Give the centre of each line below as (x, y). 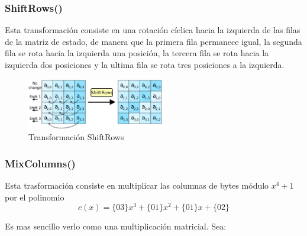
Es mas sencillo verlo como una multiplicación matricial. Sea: (116, 226)
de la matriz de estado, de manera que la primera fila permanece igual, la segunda (153, 41)
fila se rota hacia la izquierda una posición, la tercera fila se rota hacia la (137, 53)
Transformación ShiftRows (76, 137)
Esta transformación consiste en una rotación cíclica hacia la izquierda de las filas (153, 30)
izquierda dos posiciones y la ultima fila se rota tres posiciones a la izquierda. (145, 64)
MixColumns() (40, 163)
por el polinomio (35, 197)
